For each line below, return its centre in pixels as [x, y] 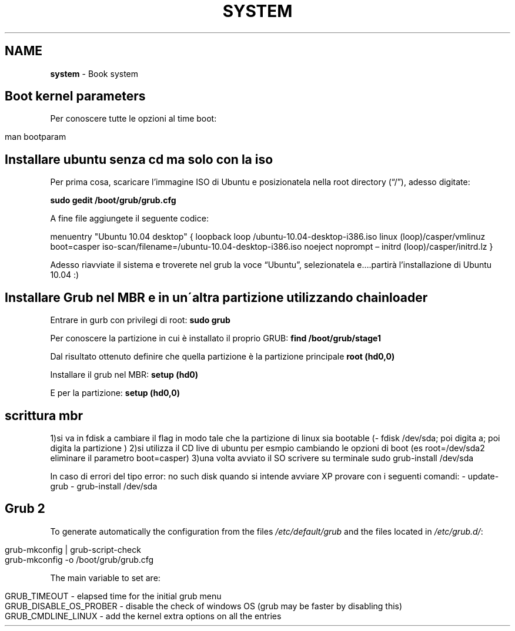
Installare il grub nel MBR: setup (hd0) [124, 375]
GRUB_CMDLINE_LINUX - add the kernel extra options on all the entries [143, 616]
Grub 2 [25, 509]
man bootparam [36, 137]
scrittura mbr [44, 415]
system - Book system [94, 73]
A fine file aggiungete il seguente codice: [129, 219]
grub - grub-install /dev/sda [104, 486]
